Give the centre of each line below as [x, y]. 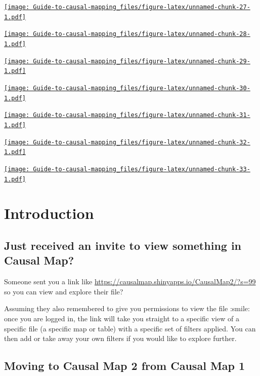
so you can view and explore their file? [64, 291]
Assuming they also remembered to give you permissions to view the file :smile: [127, 308]
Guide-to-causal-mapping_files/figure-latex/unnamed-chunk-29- [142, 61]
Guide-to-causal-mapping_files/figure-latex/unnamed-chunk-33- [142, 169]
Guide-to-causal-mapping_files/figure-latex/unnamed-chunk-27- [142, 7]
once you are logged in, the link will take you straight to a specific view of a [122, 318]
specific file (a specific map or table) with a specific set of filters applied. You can [130, 328]
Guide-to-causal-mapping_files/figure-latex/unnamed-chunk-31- [142, 115]
